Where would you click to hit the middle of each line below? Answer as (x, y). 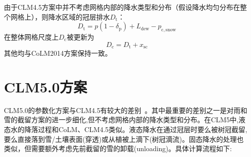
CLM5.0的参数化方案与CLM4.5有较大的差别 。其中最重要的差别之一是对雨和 (126, 110)
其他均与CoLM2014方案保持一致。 (58, 53)
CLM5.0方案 (46, 86)
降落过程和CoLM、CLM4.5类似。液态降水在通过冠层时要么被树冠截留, (136, 129)
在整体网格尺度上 (31, 36)
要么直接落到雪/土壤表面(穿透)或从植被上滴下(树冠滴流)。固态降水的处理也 (124, 139)
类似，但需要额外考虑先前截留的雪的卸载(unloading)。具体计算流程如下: (118, 148)
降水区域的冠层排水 (79, 16)
